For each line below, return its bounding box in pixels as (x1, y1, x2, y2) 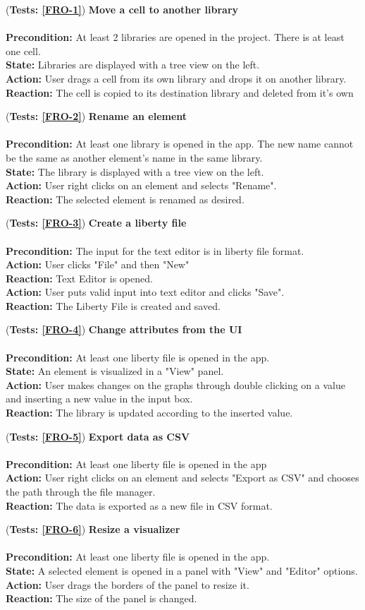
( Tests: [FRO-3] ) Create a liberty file (6, 215, 187, 230)
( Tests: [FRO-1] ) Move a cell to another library (6, 2, 239, 16)
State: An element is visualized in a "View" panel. (6, 364, 224, 378)
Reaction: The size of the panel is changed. (6, 591, 197, 606)
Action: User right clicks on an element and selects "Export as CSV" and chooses (6, 470, 359, 485)
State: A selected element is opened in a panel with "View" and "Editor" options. (6, 563, 358, 578)
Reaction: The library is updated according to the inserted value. (6, 405, 293, 420)
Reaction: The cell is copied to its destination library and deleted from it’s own (6, 85, 354, 100)
